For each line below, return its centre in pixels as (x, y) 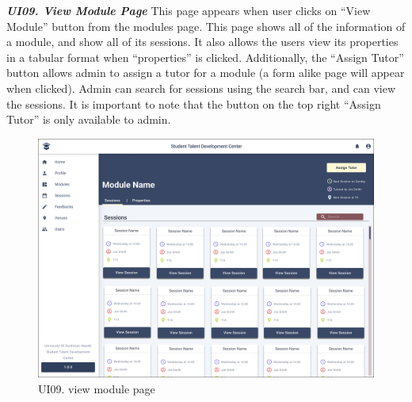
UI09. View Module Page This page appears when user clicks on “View (189, 10)
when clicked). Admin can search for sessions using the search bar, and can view (201, 88)
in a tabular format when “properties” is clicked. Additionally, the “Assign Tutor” (205, 57)
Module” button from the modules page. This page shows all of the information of (206, 26)
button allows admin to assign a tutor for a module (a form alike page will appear (206, 73)
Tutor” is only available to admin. (89, 119)
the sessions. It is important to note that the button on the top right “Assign (194, 103)
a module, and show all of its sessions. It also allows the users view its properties (202, 42)
